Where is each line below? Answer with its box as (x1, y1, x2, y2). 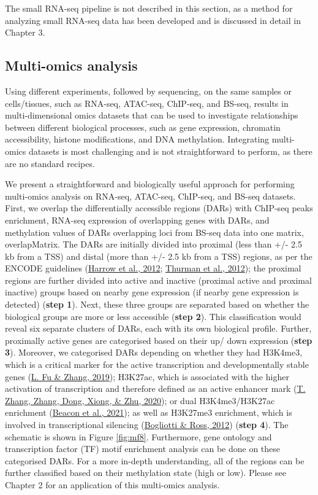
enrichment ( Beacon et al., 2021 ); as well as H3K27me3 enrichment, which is (5, 406, 292, 419)
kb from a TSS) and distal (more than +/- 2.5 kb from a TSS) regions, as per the (5, 249, 312, 262)
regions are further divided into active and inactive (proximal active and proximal (5, 273, 312, 286)
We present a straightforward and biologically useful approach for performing (5, 177, 295, 190)
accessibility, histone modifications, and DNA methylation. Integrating (5, 133, 270, 146)
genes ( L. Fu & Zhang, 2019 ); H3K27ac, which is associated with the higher (5, 370, 289, 383)
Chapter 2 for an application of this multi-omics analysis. (5, 478, 220, 491)
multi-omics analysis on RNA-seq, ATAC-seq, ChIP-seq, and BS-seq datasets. (5, 189, 296, 202)
